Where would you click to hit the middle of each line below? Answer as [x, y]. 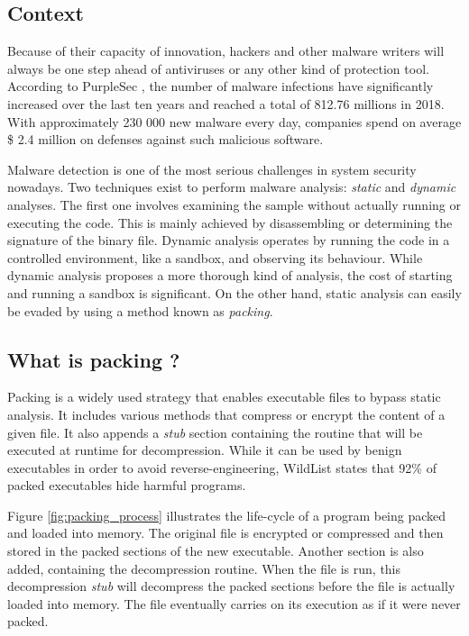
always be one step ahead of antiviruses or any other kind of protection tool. [218, 68]
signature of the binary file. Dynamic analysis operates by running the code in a [229, 240]
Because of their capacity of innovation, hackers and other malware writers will [226, 51]
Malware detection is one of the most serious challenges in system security [212, 169]
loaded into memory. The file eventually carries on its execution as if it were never [234, 603]
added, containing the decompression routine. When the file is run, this [204, 568]
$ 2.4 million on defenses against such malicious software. [166, 139]
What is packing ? [94, 359]
